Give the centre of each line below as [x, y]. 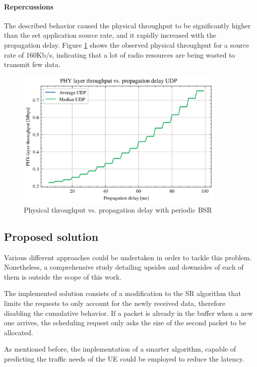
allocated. [19, 332]
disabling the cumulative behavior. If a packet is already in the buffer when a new [128, 313]
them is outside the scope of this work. [63, 276]
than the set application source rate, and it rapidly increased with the [110, 35]
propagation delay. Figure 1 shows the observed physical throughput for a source [127, 44]
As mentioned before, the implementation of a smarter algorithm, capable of [120, 349]
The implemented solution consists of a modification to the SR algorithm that [123, 293]
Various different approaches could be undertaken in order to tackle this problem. [128, 257]
